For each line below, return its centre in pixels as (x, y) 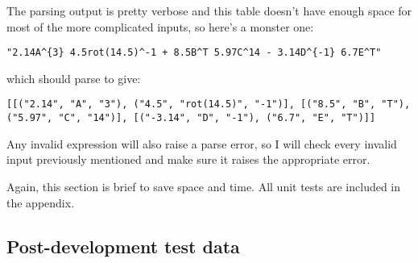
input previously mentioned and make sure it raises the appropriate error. (188, 159)
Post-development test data (123, 246)
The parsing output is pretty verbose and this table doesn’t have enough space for (209, 10)
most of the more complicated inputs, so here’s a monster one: (160, 26)
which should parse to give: (74, 78)
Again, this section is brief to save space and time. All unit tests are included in (204, 186)
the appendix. (41, 202)
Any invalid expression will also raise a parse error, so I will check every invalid (202, 143)
